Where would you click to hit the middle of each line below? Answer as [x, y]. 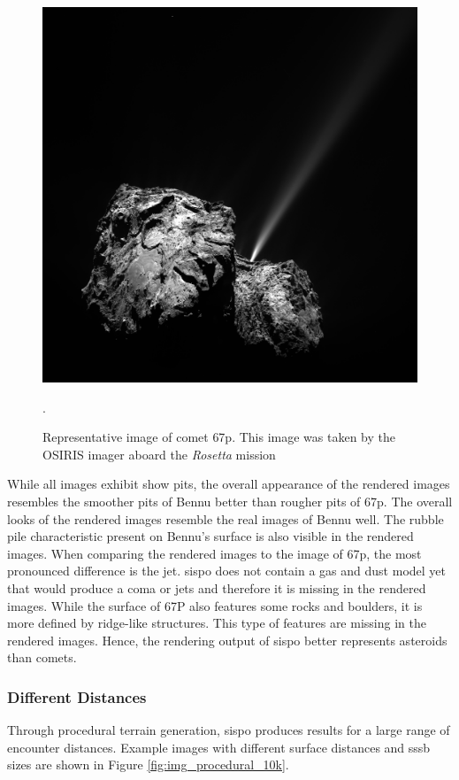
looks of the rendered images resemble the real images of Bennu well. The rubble [226, 518]
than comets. [42, 657]
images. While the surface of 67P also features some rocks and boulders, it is [215, 605]
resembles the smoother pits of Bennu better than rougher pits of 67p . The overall [230, 501]
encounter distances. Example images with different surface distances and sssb [219, 747]
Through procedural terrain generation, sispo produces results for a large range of [229, 730]
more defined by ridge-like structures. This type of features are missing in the [217, 623]
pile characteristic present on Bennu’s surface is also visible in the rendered [210, 536]
